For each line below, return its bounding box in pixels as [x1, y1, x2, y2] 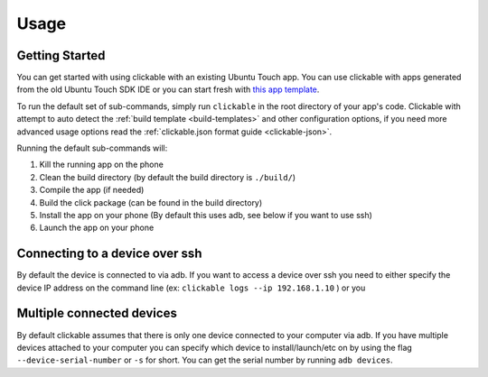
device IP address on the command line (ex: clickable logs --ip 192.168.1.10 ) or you [16, 282, 366, 293]
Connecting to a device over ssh [16, 246, 202, 262]
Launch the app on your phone [39, 222, 155, 234]
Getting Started [16, 48, 106, 63]
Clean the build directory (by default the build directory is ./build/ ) [39, 171, 296, 182]
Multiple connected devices [16, 306, 178, 321]
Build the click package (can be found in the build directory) [39, 197, 263, 207]
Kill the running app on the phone [39, 159, 164, 170]
